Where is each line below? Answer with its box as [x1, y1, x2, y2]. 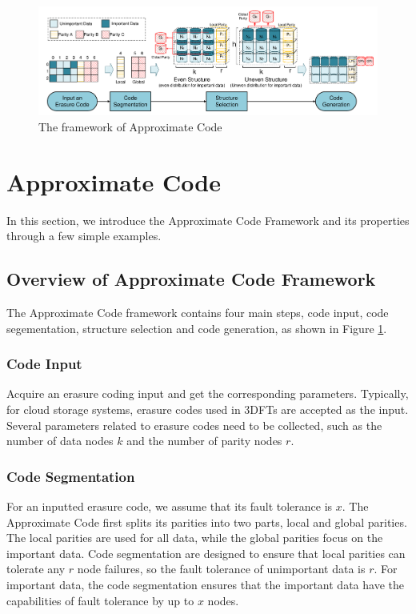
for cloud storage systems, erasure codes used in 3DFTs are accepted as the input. [6, 401, 409, 418]
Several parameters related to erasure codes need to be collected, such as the [6, 416, 382, 433]
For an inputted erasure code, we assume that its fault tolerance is [6, 498, 333, 515]
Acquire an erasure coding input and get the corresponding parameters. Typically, [6, 385, 409, 402]
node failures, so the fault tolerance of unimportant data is [77, 560, 366, 577]
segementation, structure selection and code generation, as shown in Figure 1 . [6, 319, 387, 336]
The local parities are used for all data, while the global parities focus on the [6, 529, 383, 546]
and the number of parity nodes [126, 432, 282, 449]
